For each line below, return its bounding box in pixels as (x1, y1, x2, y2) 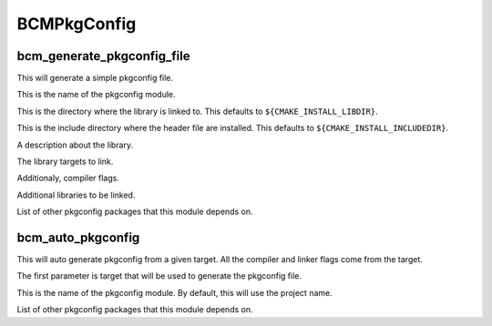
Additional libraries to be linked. (16, 189, 136, 200)
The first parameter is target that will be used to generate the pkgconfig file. (16, 270, 302, 281)
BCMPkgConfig (16, 14, 137, 34)
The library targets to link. (16, 156, 114, 168)
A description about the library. (16, 139, 134, 150)
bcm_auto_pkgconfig (16, 230, 140, 245)
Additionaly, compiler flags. (16, 173, 120, 184)
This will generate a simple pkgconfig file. (16, 73, 173, 84)
